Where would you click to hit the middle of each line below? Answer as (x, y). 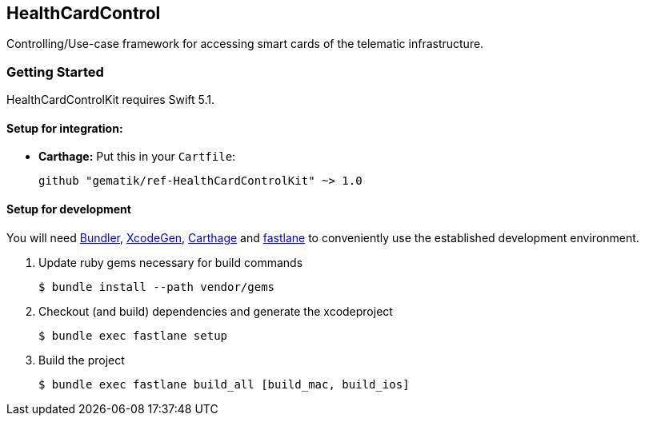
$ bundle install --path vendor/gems (157, 287)
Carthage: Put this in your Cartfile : (137, 157)
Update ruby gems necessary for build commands (171, 262)
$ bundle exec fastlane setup (133, 335)
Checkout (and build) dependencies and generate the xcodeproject (216, 311)
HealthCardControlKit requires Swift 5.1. (111, 100)
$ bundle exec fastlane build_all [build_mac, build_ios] (224, 384)
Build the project (82, 360)
